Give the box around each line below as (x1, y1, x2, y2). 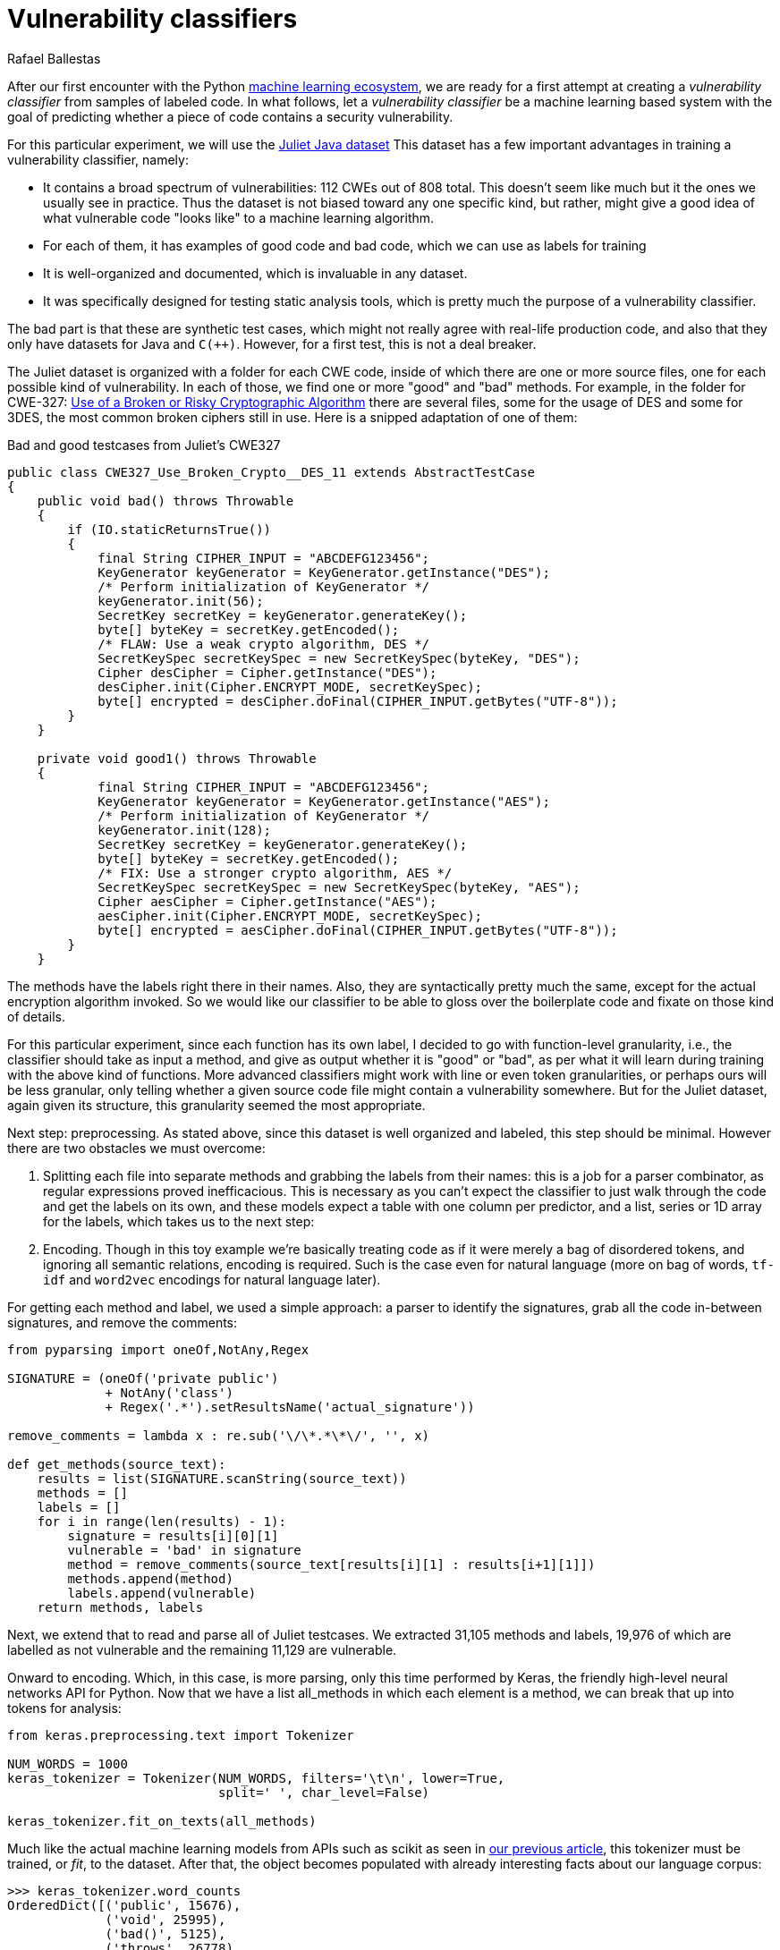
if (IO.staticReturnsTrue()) (67, 521, 272, 537)
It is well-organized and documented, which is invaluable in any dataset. (43, 265, 468, 281)
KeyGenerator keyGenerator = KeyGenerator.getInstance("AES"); (97, 793, 550, 809)
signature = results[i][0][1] (67, 1528, 279, 1543)
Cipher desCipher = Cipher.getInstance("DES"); (97, 665, 437, 680)
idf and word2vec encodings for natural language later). (43, 1271, 381, 1287)
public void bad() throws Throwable (37, 493, 294, 508)
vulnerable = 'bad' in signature (67, 1542, 301, 1557)
